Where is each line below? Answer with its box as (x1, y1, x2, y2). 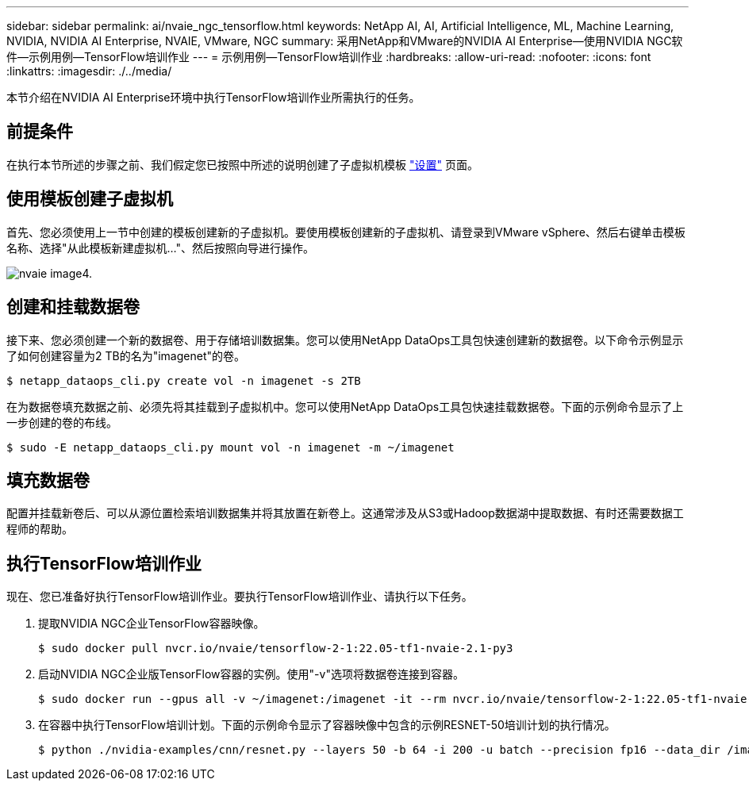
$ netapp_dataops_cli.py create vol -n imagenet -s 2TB (6, 374, 361, 387)
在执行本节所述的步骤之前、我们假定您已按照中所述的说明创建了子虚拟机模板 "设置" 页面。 (6, 157, 478, 171)
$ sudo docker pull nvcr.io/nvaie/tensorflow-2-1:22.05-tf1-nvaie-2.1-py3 (38, 642, 513, 655)
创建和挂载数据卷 (6, 297, 140, 317)
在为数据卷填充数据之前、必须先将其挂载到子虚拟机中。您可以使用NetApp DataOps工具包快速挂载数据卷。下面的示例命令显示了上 (6, 399, 684, 413)
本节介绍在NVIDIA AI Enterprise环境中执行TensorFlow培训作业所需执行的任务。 (6, 90, 421, 104)
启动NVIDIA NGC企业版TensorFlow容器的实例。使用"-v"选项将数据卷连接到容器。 (38, 667, 464, 681)
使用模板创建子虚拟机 (6, 189, 173, 209)
